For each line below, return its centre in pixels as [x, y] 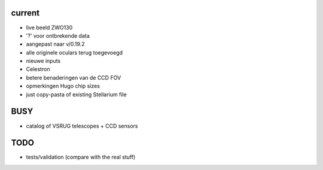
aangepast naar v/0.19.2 [55, 44]
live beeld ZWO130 [49, 28]
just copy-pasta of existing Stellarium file [76, 94]
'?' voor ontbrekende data [58, 35]
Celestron [38, 69]
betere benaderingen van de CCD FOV [74, 77]
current [25, 13]
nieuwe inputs [43, 61]
